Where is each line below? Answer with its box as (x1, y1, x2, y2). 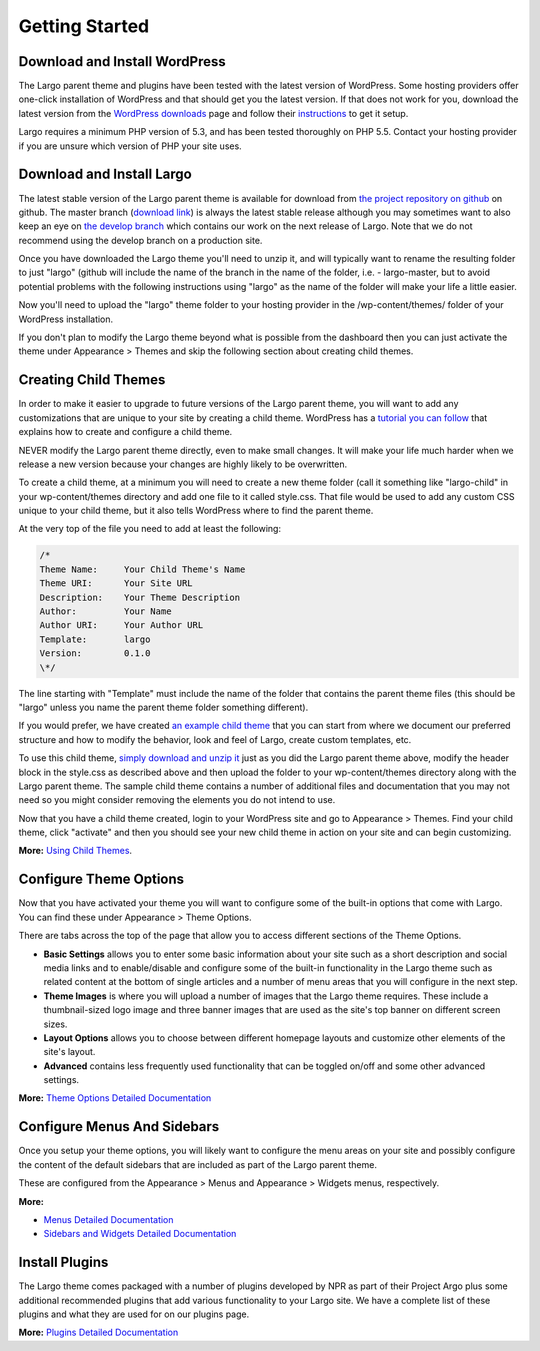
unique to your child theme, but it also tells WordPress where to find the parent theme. (18, 505, 374, 517)
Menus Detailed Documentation (43, 1213, 174, 1225)
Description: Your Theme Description (39, 591, 240, 603)
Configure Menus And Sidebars (18, 1118, 220, 1135)
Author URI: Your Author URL (39, 620, 204, 631)
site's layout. (43, 1046, 96, 1058)
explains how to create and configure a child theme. (18, 426, 233, 438)
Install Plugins (18, 1254, 109, 1271)
